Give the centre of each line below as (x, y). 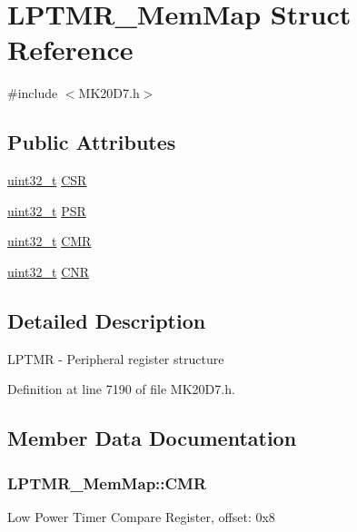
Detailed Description (107, 320)
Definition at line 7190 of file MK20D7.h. (121, 389)
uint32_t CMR (50, 241)
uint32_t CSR (47, 180)
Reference (70, 49)
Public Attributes (92, 142)
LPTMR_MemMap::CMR (107, 483)
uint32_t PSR (47, 210)
